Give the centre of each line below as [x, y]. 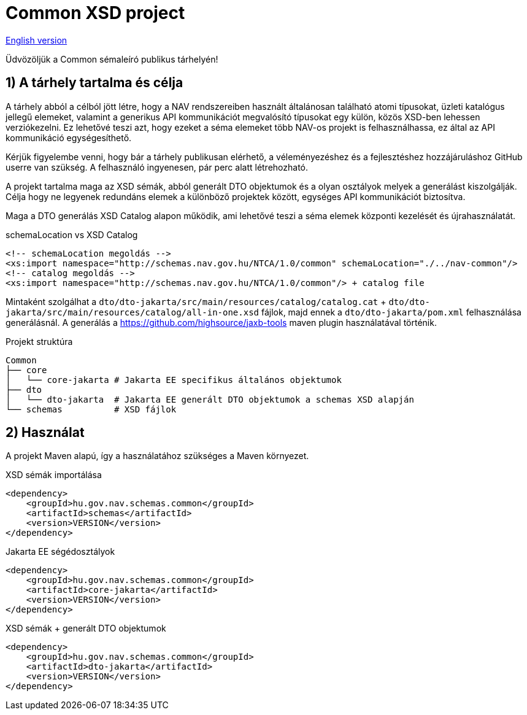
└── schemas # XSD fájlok [91, 409]
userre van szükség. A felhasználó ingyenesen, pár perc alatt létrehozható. [157, 167]
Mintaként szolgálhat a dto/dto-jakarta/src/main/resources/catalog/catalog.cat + [196, 301]
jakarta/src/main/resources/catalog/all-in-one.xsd [133, 312]
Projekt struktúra [39, 341]
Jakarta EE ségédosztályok [60, 552]
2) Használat [45, 433]
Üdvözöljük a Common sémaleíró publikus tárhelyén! [112, 59]
